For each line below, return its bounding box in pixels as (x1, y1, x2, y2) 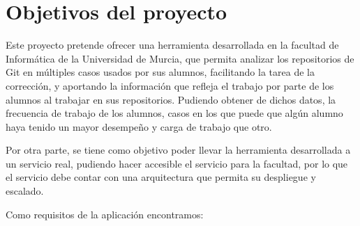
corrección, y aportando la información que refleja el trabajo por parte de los (6, 78, 334, 92)
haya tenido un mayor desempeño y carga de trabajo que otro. (6, 119, 272, 134)
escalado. (6, 184, 44, 198)
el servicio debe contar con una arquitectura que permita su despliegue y (6, 170, 316, 184)
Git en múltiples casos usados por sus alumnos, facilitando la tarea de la (6, 65, 315, 79)
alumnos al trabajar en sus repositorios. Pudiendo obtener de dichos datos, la (6, 92, 336, 106)
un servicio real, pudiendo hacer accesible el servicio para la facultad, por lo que (6, 156, 348, 170)
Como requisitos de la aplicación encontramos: (6, 207, 204, 221)
